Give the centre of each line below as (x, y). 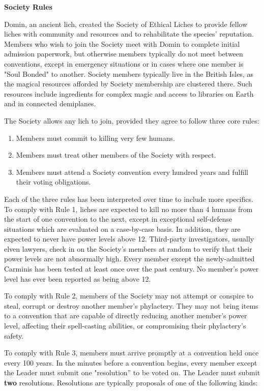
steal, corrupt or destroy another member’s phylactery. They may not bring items (131, 305)
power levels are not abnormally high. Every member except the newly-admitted (129, 259)
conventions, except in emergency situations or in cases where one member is (124, 63)
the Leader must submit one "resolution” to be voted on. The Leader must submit (132, 372)
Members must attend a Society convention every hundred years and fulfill (132, 172)
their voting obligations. (53, 182)
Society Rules (28, 7)
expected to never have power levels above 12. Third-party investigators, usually (129, 239)
